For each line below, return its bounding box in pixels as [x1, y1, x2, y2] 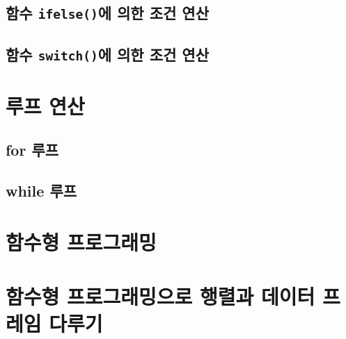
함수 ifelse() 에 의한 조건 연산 [6, 2, 210, 24]
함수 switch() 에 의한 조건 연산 [6, 43, 210, 65]
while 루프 [6, 180, 77, 201]
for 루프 [6, 139, 59, 160]
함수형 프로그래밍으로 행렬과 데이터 [6, 282, 315, 311]
